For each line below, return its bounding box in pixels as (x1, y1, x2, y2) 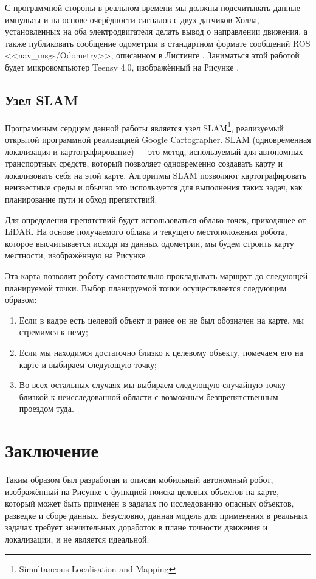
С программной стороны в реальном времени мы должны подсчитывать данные (5, 1, 300, 13)
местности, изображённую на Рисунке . (5, 249, 151, 262)
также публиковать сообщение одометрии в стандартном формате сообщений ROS (5, 36, 311, 49)
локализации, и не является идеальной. (5, 532, 149, 545)
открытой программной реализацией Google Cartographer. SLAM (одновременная (5, 133, 311, 146)
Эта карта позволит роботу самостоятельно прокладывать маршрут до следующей (5, 269, 308, 282)
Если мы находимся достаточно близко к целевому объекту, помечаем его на (19, 345, 303, 358)
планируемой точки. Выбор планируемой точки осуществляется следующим (5, 281, 287, 294)
